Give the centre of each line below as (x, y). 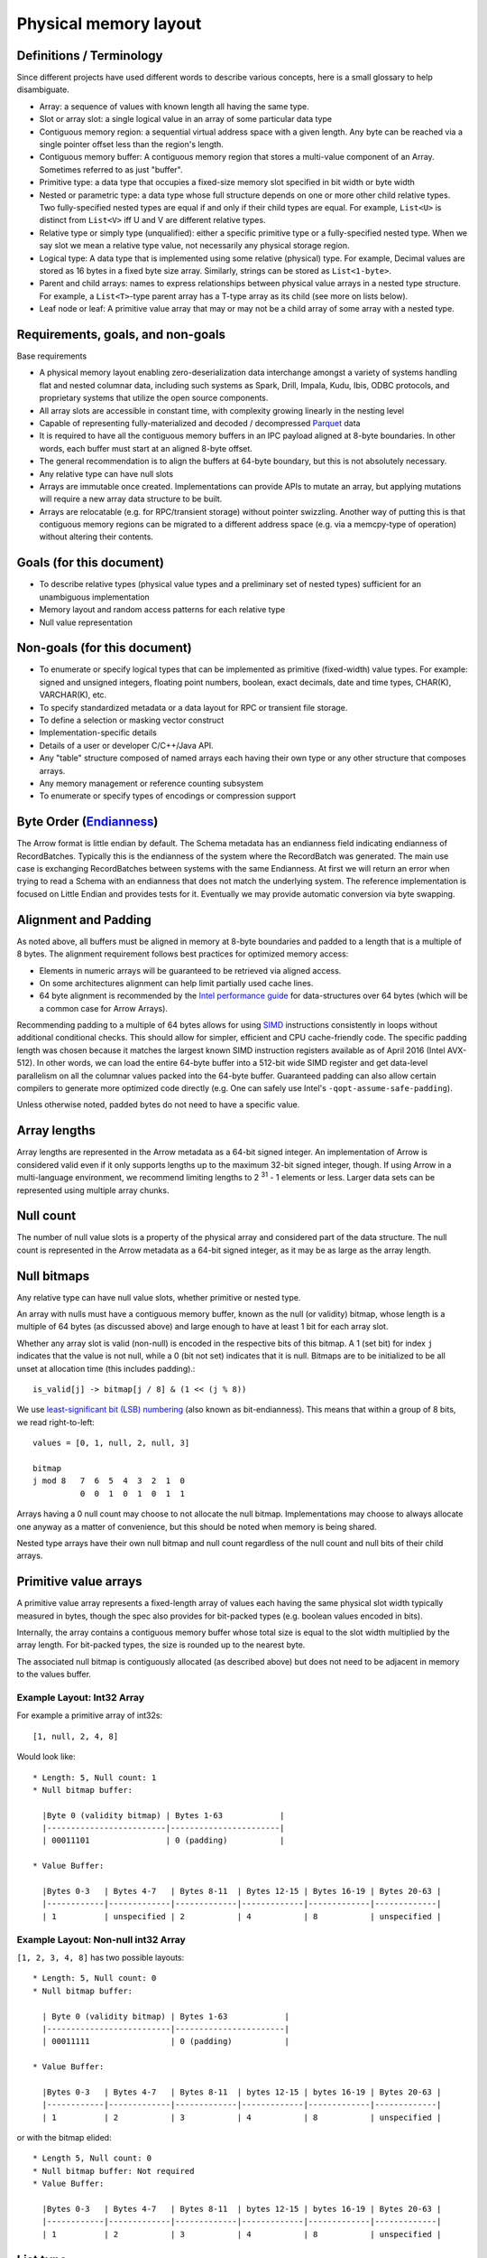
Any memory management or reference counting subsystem (151, 783)
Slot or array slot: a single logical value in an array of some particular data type (186, 119)
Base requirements (52, 356)
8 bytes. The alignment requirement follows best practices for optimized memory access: (183, 954)
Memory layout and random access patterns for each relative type (162, 610)
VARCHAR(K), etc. (73, 695)
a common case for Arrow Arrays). (104, 1008)
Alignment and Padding (84, 920)
